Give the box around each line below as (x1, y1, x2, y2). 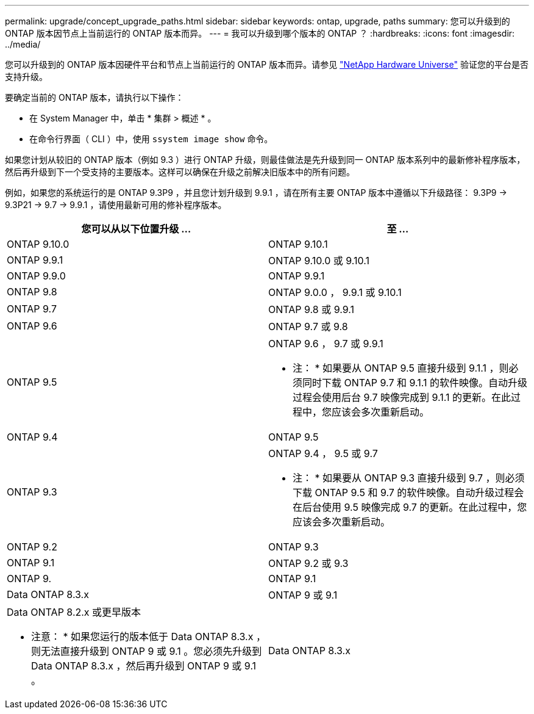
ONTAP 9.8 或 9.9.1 (268, 303, 354, 316)
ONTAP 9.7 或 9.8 (268, 320, 348, 333)
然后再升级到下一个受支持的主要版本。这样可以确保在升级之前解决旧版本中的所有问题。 (5, 167, 355, 177)
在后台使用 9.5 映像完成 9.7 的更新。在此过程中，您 (293, 501, 527, 513)
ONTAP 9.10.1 (268, 238, 328, 250)
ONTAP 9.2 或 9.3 (268, 557, 349, 569)
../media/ (5, 39, 41, 49)
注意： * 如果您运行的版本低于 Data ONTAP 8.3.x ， (31, 630, 266, 643)
